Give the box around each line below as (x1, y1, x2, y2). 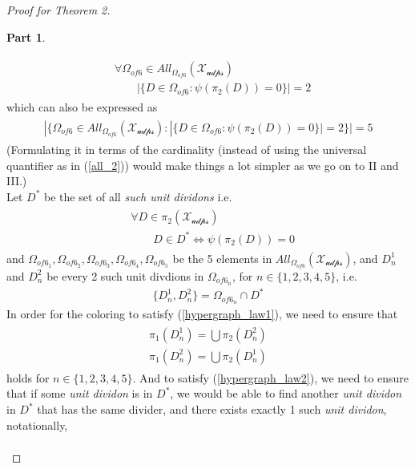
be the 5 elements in (172, 249, 272, 266)
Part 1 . (6, 28, 46, 45)
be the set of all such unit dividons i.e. (44, 188, 232, 204)
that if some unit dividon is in (6, 385, 153, 402)
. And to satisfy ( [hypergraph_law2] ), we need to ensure (132, 369, 409, 386)
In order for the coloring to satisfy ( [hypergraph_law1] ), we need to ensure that (6, 305, 398, 322)
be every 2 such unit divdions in (46, 267, 204, 284)
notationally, (6, 416, 68, 433)
